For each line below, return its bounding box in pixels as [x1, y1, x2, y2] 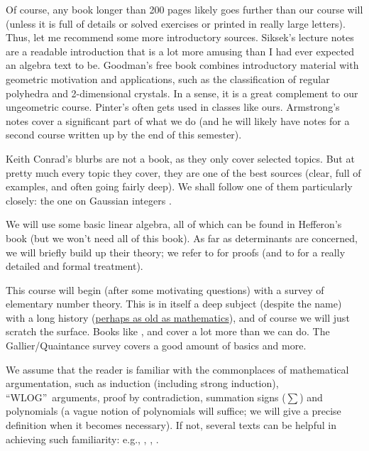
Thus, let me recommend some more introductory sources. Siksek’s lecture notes [6, 30, 354, 45]
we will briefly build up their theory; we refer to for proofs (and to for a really [6, 244, 346, 259]
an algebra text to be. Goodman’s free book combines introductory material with [6, 58, 359, 72]
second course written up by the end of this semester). [6, 127, 242, 142]
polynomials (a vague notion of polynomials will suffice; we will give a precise [6, 403, 341, 418]
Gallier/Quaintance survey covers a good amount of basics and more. [6, 338, 307, 353]
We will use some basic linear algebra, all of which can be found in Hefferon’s [6, 217, 342, 232]
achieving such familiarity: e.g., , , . [6, 431, 159, 446]
